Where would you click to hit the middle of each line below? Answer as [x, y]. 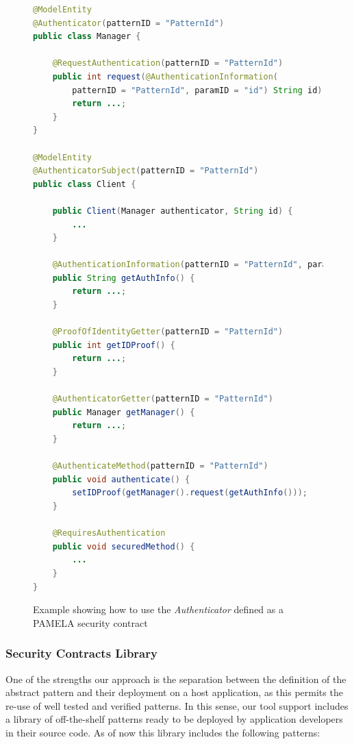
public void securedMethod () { [124, 546]
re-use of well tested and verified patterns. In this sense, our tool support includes [177, 705]
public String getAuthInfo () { [124, 278]
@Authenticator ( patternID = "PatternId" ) [129, 23]
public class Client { [85, 184]
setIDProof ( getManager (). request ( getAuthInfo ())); [190, 493]
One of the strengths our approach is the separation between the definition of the [176, 679]
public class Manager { [87, 37]
